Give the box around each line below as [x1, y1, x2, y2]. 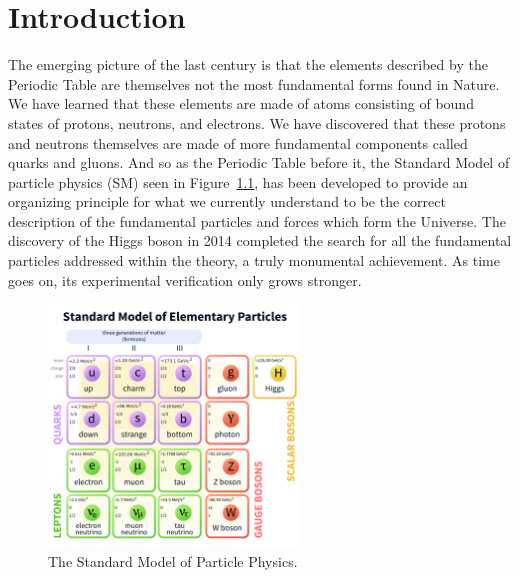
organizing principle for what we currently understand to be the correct [8, 191, 446, 212]
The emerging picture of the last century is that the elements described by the [8, 54, 488, 75]
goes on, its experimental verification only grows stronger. [8, 269, 362, 290]
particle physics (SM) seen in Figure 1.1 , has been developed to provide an [8, 171, 468, 192]
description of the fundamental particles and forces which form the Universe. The [8, 210, 506, 231]
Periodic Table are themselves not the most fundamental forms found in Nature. [8, 73, 500, 94]
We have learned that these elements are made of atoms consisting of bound [8, 93, 474, 114]
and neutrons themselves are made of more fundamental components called [8, 132, 468, 153]
